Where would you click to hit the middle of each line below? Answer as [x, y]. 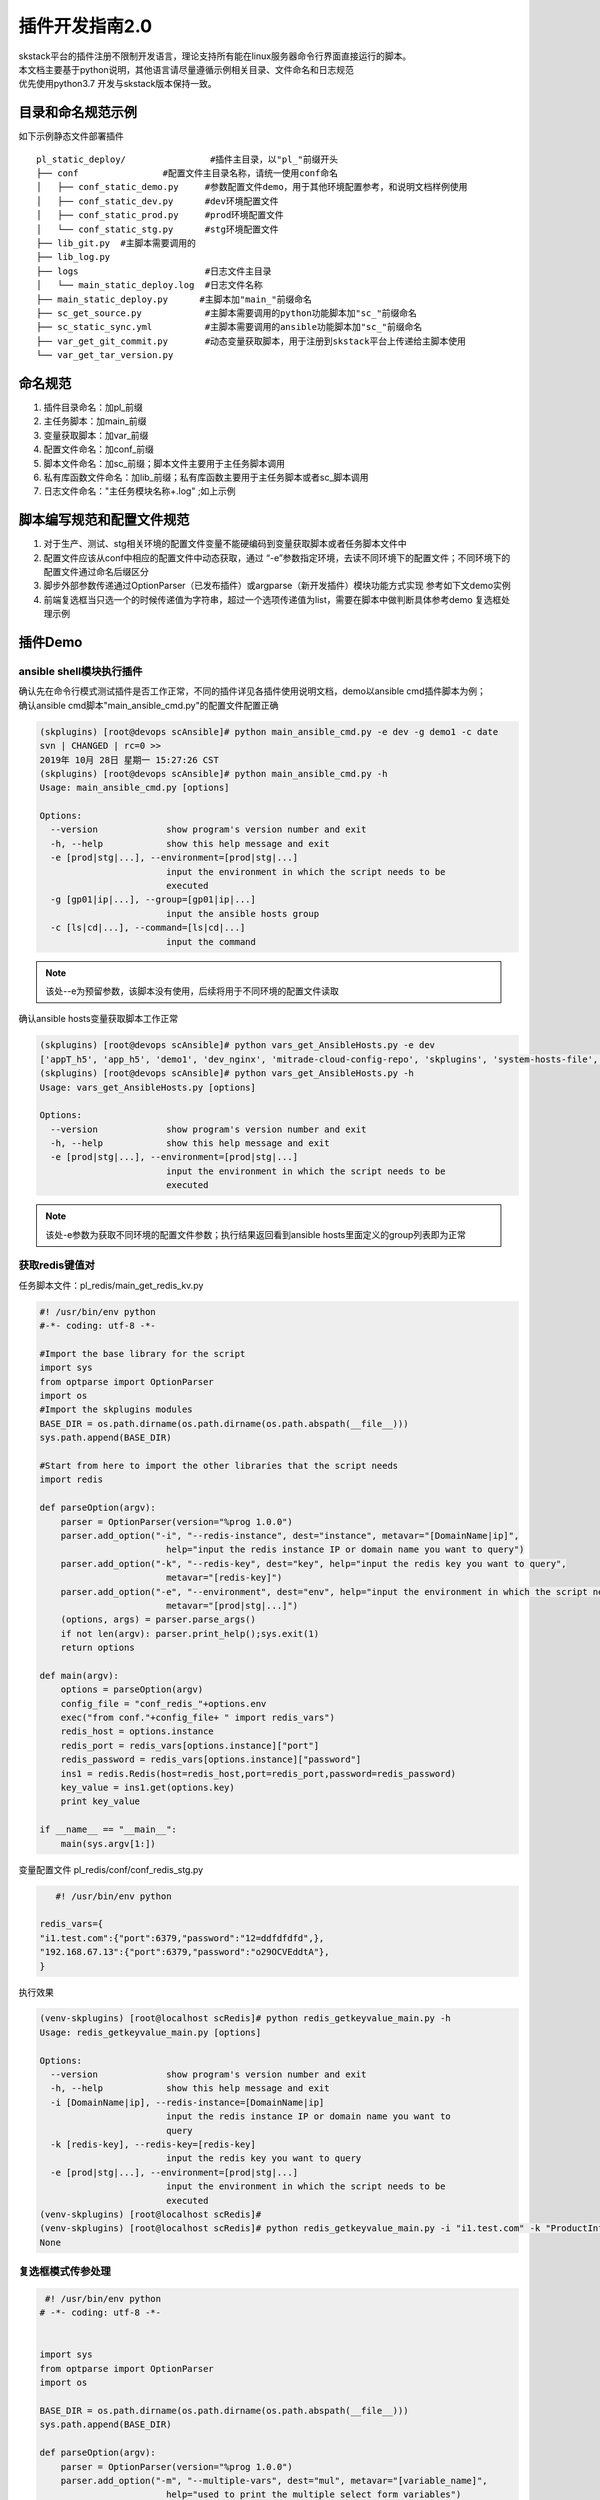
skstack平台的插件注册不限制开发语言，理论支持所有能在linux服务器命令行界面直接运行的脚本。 [215, 56]
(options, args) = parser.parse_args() [158, 1619]
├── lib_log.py [73, 257]
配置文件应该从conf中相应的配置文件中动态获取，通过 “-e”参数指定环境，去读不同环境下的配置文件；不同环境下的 [277, 557]
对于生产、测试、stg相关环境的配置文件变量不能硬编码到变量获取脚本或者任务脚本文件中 [225, 544]
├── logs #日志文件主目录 [154, 271]
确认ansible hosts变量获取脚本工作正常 [98, 1019]
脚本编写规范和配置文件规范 [104, 520]
